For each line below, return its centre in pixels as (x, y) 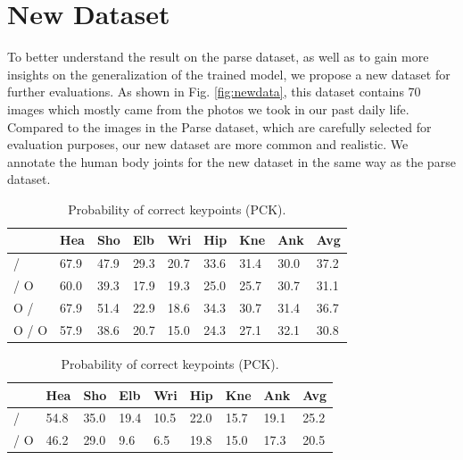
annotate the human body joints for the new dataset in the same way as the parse (231, 161)
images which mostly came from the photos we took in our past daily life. (208, 109)
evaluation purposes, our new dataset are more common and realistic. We (208, 144)
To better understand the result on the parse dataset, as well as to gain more (218, 57)
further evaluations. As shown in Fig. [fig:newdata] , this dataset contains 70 (214, 92)
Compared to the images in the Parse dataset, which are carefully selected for (219, 126)
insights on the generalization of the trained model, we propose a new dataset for (229, 74)
